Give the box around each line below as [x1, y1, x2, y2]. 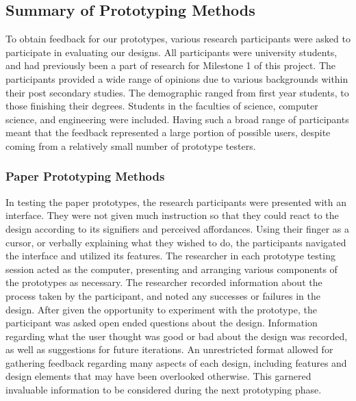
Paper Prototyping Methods [5, 168, 165, 185]
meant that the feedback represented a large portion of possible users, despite [5, 125, 331, 140]
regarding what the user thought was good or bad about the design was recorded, [5, 328, 348, 343]
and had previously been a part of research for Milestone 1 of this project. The [5, 58, 336, 73]
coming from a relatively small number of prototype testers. [5, 138, 256, 153]
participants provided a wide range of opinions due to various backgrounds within [5, 71, 348, 86]
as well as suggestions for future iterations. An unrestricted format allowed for [5, 342, 333, 357]
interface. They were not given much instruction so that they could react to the [5, 208, 339, 222]
